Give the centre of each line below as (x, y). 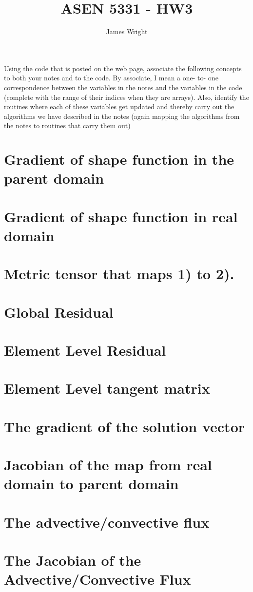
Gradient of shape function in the (119, 159)
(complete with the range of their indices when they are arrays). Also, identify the (126, 97)
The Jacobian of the (73, 560)
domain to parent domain (91, 484)
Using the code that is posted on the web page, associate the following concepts (123, 68)
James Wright (127, 31)
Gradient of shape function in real (121, 216)
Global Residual (59, 312)
